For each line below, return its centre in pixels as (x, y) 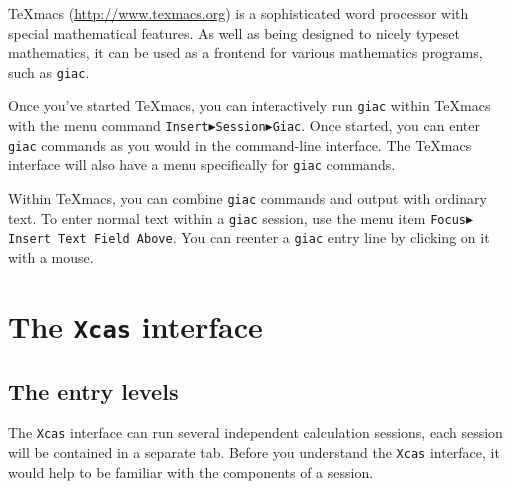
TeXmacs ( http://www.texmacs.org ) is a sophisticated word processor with (238, 13)
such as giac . (49, 71)
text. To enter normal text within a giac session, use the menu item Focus (237, 217)
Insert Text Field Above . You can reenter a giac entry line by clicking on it (249, 237)
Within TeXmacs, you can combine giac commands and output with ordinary (247, 198)
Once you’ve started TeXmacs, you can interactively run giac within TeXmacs (249, 105)
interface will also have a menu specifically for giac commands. (202, 164)
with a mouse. (51, 257)
